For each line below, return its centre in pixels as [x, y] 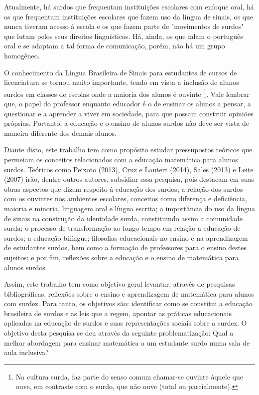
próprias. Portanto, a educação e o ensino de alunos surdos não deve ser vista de [127, 123]
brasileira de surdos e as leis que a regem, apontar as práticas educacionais [118, 313]
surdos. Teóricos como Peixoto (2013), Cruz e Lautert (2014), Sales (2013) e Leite [129, 169]
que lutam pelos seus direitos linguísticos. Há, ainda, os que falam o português [124, 36]
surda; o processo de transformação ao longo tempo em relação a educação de [122, 228]
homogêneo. [22, 55]
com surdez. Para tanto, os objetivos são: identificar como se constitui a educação [128, 303]
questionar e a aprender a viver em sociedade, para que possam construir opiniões [129, 113]
